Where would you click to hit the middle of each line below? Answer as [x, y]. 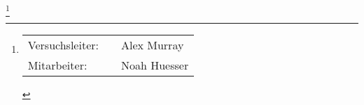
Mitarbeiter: [57, 65]
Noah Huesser [155, 65]
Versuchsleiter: [63, 45]
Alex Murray [152, 45]
